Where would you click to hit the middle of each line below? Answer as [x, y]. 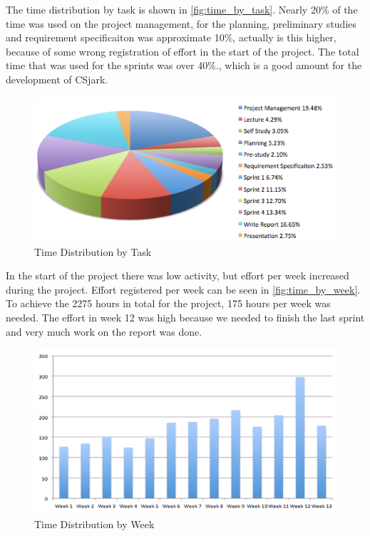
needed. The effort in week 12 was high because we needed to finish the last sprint [185, 318]
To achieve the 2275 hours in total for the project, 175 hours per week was [168, 303]
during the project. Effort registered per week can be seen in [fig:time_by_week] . [183, 289]
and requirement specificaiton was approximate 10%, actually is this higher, [171, 37]
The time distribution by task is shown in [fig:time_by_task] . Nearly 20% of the [182, 9]
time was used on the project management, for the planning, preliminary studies [181, 23]
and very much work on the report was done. [104, 331]
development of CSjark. [57, 79]
